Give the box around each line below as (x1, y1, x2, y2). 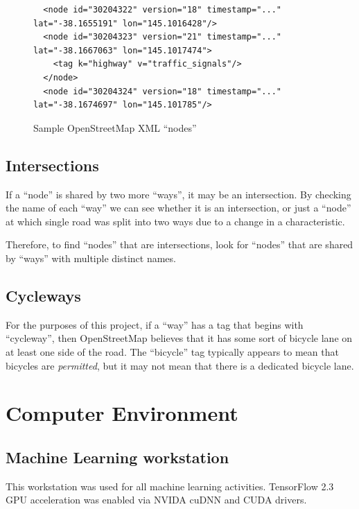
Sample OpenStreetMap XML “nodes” (33, 120, 197, 135)
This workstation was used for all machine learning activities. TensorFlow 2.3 (6, 478, 334, 493)
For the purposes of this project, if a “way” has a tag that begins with (6, 317, 304, 331)
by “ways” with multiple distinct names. (6, 250, 176, 265)
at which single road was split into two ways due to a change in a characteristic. (6, 214, 345, 228)
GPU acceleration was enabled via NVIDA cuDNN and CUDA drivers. (6, 492, 307, 507)
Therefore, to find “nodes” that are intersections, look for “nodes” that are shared (6, 237, 353, 252)
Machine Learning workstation (6, 446, 229, 467)
